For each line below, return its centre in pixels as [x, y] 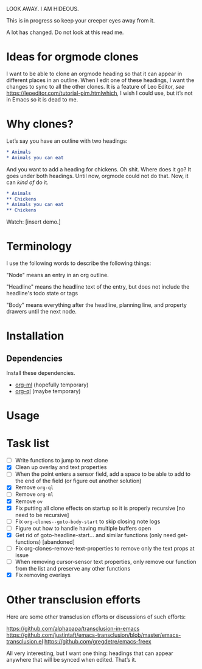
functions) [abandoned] [45, 542]
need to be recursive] [42, 515]
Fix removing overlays [43, 575]
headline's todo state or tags [42, 293]
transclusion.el [25, 641]
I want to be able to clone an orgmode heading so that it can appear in [94, 74]
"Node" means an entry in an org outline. [57, 275]
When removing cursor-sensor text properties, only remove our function [106, 561]
